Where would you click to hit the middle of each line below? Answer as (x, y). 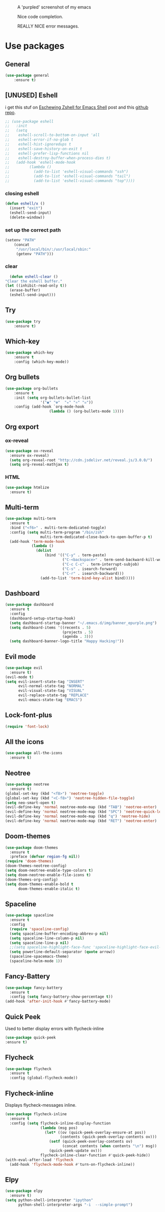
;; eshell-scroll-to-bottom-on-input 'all (52, 135)
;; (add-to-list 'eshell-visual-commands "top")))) (70, 181)
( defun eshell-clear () (34, 277)
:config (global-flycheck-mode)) (44, 1078)
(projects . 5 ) (78, 632)
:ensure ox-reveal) (29, 455)
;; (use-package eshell (29, 121)
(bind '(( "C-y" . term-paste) (75, 555)
